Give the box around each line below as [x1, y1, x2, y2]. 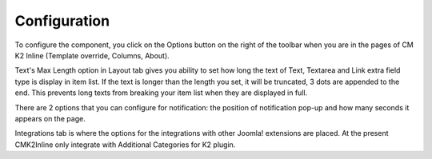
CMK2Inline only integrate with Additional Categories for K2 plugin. [14, 140, 236, 149]
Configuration [14, 12, 110, 30]
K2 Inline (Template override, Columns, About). [14, 50, 170, 60]
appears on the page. [14, 113, 86, 123]
